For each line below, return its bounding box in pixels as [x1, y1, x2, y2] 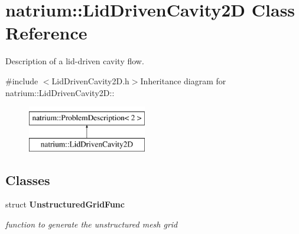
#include [5, 74, 38, 87]
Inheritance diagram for [140, 74, 226, 87]
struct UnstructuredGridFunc [5, 198, 125, 210]
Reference [5, 21, 87, 45]
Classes [5, 170, 50, 189]
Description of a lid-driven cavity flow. [5, 55, 144, 67]
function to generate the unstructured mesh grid [5, 218, 178, 230]
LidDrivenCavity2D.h [51, 74, 129, 87]
